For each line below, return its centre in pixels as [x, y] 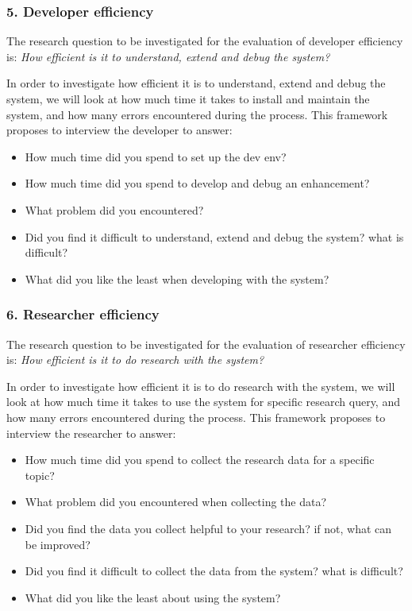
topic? [40, 475]
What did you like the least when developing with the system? [177, 278]
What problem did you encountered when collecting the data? [176, 502]
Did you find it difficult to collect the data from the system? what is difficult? [214, 571]
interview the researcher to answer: [91, 433]
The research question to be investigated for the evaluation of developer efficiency [205, 41]
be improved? [58, 544]
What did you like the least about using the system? [153, 597]
